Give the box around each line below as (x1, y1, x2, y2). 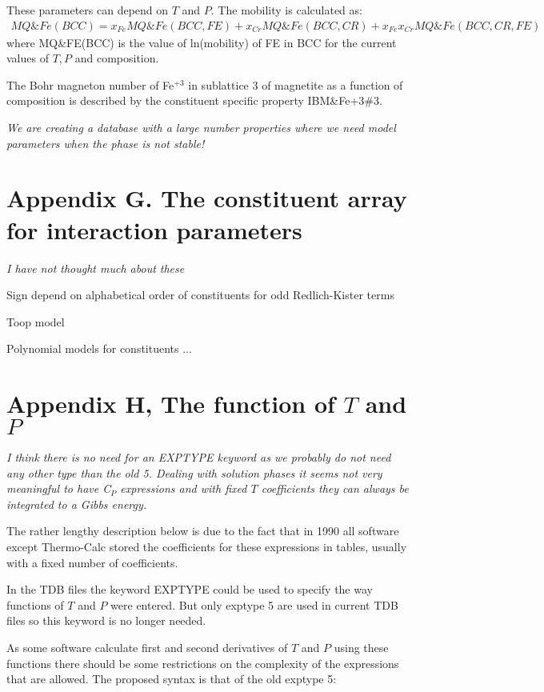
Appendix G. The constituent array (6, 182, 407, 214)
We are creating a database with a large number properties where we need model (6, 119, 396, 135)
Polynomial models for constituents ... (6, 340, 192, 357)
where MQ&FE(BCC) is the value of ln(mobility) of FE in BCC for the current (6, 34, 397, 50)
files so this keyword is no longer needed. (6, 612, 206, 629)
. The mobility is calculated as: (210, 2, 362, 18)
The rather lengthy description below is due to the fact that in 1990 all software (6, 522, 399, 539)
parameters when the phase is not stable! (6, 134, 205, 151)
